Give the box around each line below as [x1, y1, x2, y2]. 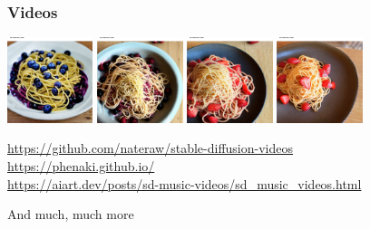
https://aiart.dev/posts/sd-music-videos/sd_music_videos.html [7, 174, 362, 193]
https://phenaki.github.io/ [7, 157, 155, 176]
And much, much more [7, 205, 134, 224]
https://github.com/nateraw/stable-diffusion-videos [7, 138, 293, 157]
